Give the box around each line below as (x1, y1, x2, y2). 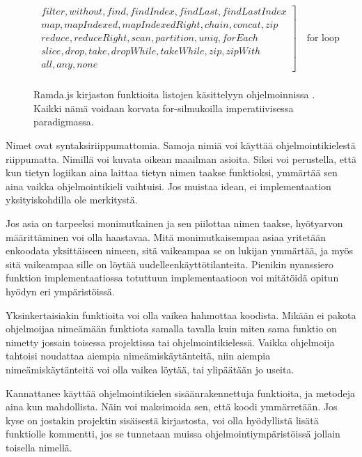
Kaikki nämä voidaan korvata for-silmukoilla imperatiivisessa (33, 100, 294, 115)
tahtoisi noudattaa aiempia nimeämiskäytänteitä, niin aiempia (6, 348, 271, 363)
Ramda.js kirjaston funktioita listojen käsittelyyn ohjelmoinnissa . (33, 87, 315, 102)
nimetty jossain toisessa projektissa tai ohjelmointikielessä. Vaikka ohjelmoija (6, 334, 335, 349)
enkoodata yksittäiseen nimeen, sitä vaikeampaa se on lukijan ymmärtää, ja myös (6, 243, 353, 258)
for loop (306, 33, 340, 44)
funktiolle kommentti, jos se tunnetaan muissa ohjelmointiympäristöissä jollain (6, 426, 340, 441)
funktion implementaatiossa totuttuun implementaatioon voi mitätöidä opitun (6, 270, 339, 285)
